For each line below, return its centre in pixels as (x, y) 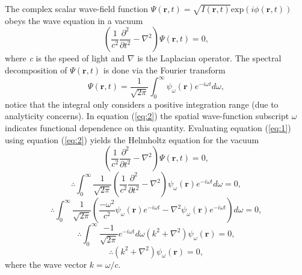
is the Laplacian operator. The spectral (209, 58)
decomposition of (36, 70)
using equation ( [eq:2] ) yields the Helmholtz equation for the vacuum (132, 139)
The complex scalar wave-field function (77, 8)
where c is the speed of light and (65, 58)
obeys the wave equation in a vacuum (74, 20)
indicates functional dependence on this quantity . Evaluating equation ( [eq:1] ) (148, 128)
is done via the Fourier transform (164, 70)
